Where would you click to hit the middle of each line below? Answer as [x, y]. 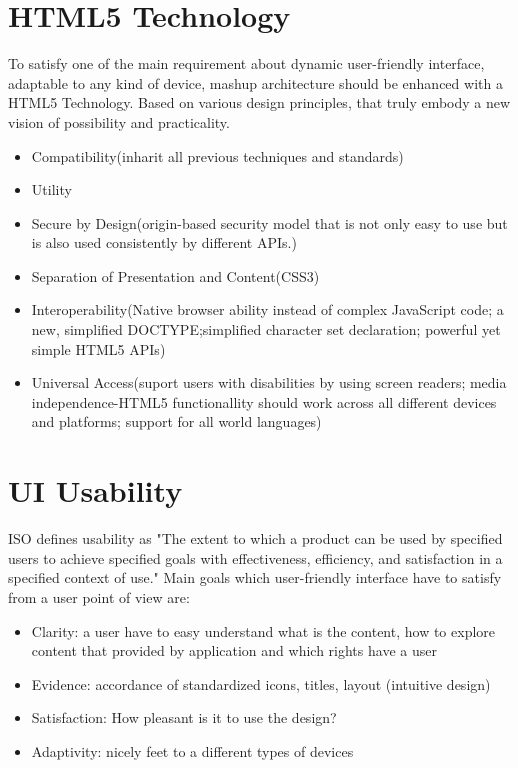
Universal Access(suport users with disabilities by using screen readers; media [269, 382]
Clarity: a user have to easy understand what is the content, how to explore [263, 630]
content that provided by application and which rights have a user [234, 650]
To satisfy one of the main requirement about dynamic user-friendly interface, [246, 63]
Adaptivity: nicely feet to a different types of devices [192, 750]
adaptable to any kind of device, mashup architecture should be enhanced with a [255, 82]
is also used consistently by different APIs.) [164, 242]
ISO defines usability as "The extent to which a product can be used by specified [255, 538]
